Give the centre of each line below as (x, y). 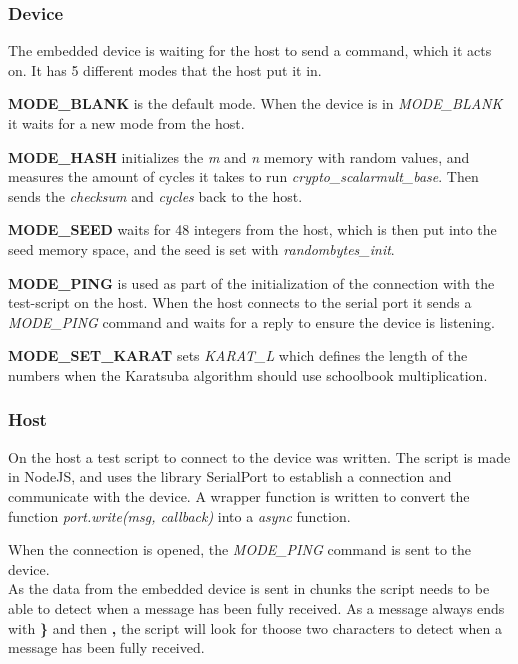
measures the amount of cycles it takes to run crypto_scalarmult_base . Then (243, 176)
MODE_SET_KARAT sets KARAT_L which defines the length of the (238, 355)
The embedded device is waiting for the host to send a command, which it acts (250, 50)
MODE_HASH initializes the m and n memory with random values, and (239, 156)
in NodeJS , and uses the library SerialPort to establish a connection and (230, 476)
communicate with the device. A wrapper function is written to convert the (239, 495)
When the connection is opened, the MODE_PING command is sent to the (240, 549)
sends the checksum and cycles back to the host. (155, 195)
